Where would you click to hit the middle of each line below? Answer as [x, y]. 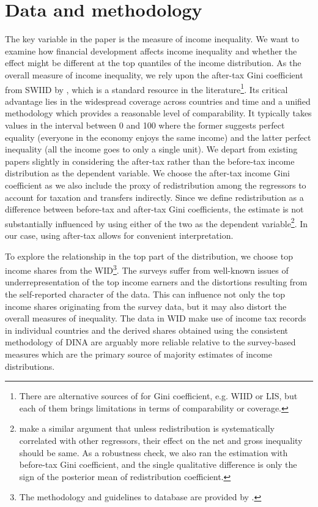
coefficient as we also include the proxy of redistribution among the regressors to [156, 185]
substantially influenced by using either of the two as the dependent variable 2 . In [157, 222]
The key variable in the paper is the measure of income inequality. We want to [152, 39]
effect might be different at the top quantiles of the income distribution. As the [153, 63]
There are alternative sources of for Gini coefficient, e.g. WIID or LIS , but [158, 396]
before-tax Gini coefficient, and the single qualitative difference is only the [158, 464]
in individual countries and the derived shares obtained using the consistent [147, 330]
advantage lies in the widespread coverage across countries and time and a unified [158, 101]
